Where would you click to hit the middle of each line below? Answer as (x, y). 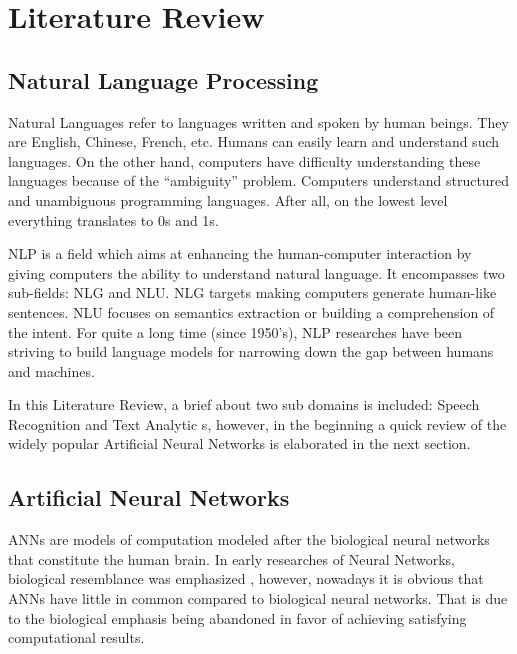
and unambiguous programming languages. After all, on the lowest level (228, 199)
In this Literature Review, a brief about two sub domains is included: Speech (244, 404)
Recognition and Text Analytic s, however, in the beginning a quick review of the (257, 423)
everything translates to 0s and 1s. (113, 219)
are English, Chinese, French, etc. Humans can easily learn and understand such (254, 141)
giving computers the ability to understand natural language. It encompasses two (256, 272)
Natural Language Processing (163, 79)
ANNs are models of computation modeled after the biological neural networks (249, 539)
